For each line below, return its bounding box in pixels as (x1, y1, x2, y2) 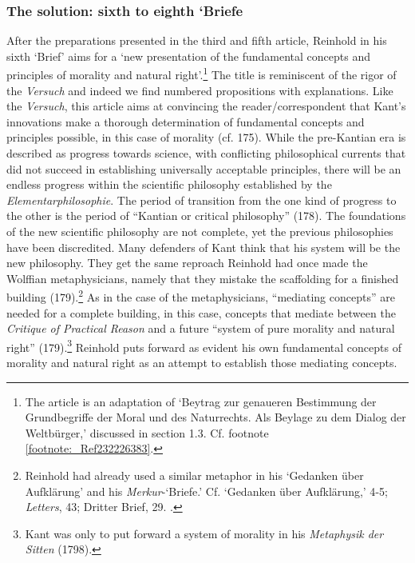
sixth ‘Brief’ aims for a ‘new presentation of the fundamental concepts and (6, 47, 371, 64)
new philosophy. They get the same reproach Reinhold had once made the (6, 254, 368, 271)
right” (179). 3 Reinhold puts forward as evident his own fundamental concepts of (6, 336, 401, 355)
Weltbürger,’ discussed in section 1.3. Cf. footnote (25, 424, 269, 441)
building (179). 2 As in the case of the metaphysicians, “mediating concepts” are (6, 286, 395, 305)
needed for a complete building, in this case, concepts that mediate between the (6, 304, 396, 321)
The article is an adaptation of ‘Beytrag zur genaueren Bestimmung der (25, 393, 377, 409)
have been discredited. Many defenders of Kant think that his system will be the (6, 238, 401, 255)
